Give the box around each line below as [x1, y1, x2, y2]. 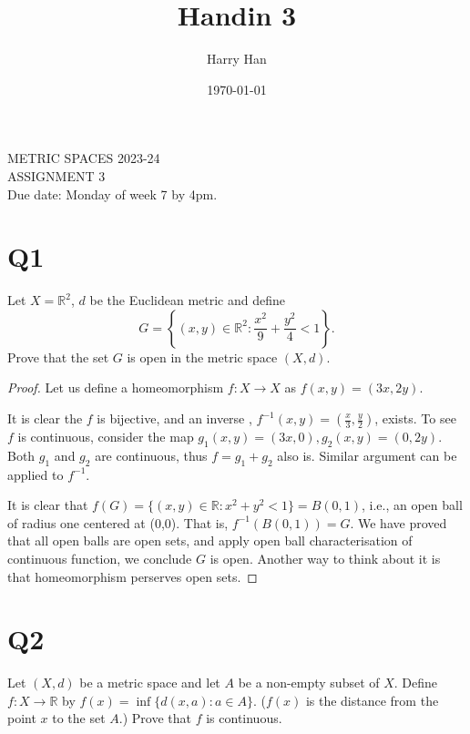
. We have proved [350, 513, 447, 532]
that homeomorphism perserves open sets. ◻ [7, 566, 258, 586]
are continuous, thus [95, 445, 208, 464]
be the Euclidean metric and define [89, 291, 285, 310]
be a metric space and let [79, 673, 220, 692]
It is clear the [7, 409, 83, 427]
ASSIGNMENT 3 [7, 166, 106, 185]
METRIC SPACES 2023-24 [7, 148, 160, 168]
